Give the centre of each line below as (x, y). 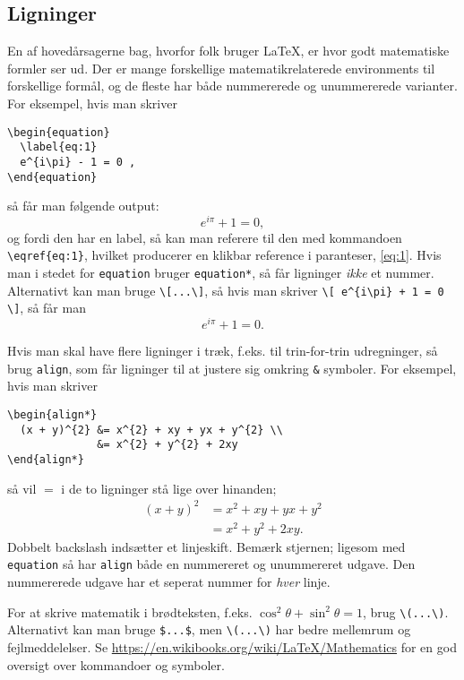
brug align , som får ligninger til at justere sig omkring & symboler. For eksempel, (232, 368)
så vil (22, 488)
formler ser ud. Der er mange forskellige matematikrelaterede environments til (221, 68)
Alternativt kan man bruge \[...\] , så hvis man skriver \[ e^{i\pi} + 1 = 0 (226, 290)
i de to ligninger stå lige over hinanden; (169, 488)
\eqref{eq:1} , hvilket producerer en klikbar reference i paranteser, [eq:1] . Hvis (224, 255)
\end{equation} (52, 177)
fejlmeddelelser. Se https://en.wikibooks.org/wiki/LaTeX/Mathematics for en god (232, 647)
